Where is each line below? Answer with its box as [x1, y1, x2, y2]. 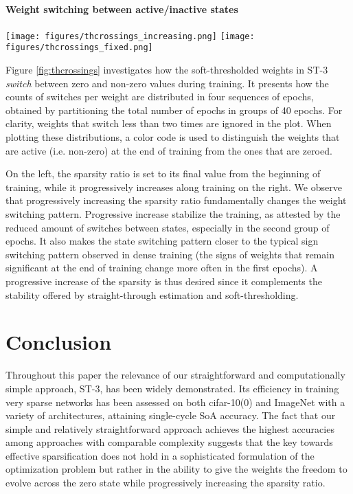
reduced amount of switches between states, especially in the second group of [5, 220, 330, 234]
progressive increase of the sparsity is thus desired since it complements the [5, 274, 322, 289]
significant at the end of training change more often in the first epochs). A [5, 260, 318, 275]
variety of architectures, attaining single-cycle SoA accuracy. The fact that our [5, 408, 336, 423]
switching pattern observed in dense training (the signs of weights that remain [5, 247, 334, 261]
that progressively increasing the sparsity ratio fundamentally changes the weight [5, 193, 347, 207]
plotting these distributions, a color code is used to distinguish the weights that [5, 130, 340, 144]
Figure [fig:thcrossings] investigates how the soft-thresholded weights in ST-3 [5, 63, 328, 77]
